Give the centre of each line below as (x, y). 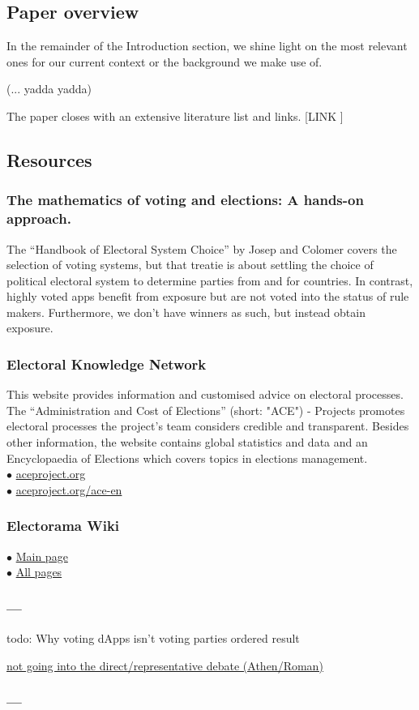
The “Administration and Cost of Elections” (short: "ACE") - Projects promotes (206, 410)
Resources (49, 159)
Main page (42, 556)
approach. (39, 218)
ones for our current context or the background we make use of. (165, 61)
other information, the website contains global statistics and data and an (187, 442)
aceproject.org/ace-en (69, 489)
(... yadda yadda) (49, 89)
